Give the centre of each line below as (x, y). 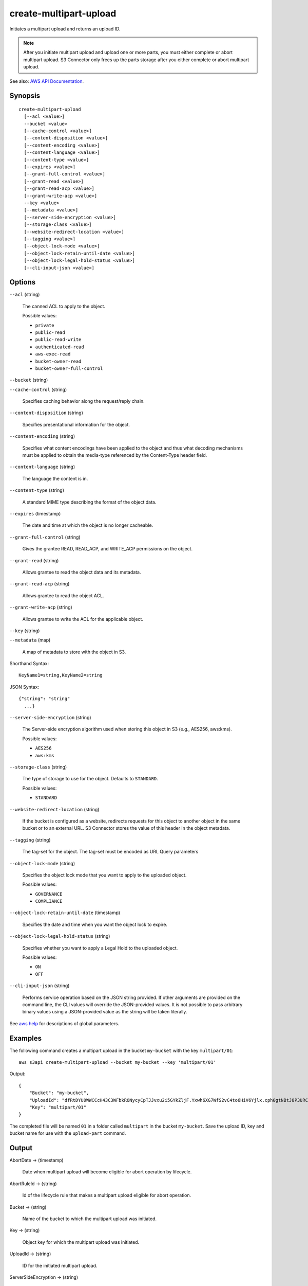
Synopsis (25, 96)
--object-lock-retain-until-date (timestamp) (65, 913)
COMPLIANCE (49, 901)
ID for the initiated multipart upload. (60, 1265)
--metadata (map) (30, 640)
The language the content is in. (55, 478)
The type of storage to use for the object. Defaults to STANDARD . (90, 779)
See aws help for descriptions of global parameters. (64, 1023)
